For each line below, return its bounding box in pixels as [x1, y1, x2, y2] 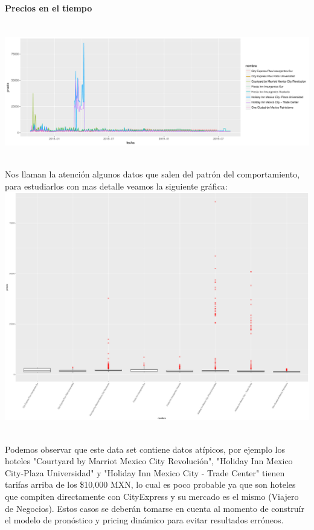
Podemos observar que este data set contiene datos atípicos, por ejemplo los [5, 442, 285, 455]
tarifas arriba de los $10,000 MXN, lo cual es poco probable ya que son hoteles [5, 478, 296, 491]
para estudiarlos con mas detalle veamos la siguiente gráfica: [5, 179, 228, 192]
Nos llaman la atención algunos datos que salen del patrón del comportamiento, [5, 168, 300, 180]
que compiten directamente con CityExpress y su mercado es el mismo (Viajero [5, 490, 299, 502]
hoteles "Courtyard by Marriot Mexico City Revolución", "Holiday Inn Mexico [5, 455, 293, 467]
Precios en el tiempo [5, 1, 92, 14]
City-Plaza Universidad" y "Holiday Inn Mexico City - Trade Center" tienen [5, 466, 285, 479]
